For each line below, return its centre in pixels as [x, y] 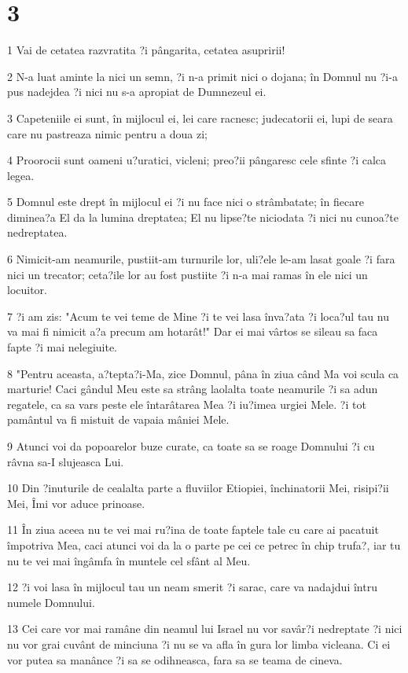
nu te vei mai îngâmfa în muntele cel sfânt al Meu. [129, 560]
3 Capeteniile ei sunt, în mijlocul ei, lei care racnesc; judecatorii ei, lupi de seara [200, 118]
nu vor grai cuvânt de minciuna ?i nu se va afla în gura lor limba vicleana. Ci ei [199, 644]
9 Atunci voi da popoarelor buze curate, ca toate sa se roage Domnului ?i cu [191, 446]
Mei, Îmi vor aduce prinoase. [76, 503]
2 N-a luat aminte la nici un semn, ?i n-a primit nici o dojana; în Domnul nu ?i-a [202, 76]
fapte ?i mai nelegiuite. [62, 347]
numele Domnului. [51, 602]
